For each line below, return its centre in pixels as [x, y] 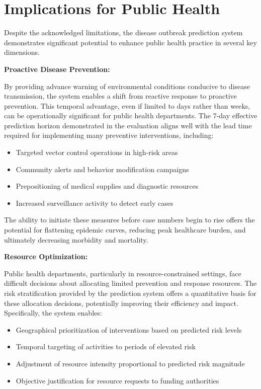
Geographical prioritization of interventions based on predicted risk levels [129, 329]
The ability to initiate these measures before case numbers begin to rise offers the [129, 220]
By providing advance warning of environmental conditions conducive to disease [127, 86]
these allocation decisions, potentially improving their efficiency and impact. [121, 303]
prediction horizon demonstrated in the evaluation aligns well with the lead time [128, 125]
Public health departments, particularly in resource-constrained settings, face [123, 273]
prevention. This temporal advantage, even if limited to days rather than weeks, [127, 105]
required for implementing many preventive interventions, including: [109, 135]
